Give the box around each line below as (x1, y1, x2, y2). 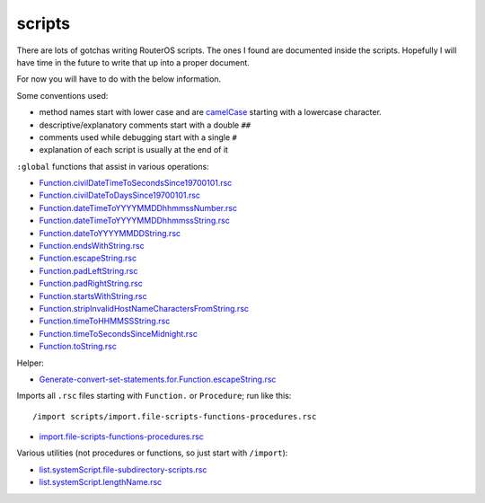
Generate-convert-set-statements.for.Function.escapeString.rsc (39, 374, 277, 384)
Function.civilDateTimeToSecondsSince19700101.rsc (39, 178, 233, 189)
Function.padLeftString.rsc (39, 265, 138, 276)
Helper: (16, 357, 44, 368)
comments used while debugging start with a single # (39, 131, 237, 143)
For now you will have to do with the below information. (16, 74, 222, 84)
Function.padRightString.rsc (39, 278, 143, 289)
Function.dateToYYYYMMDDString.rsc (39, 227, 181, 238)
